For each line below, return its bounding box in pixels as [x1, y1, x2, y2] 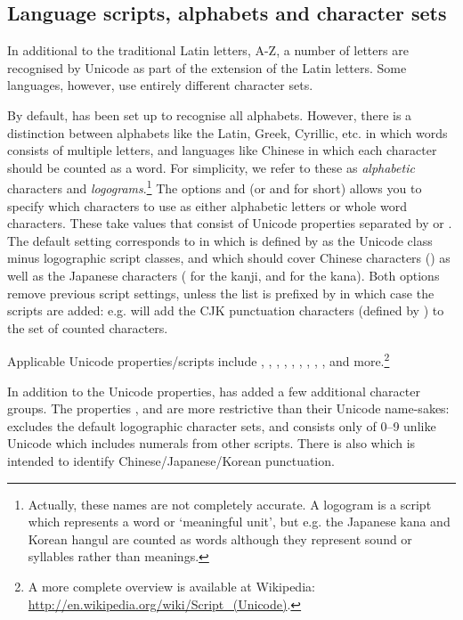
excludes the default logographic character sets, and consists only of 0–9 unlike [7, 416, 436, 435]
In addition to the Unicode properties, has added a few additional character [7, 381, 420, 400]
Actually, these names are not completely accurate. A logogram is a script [28, 494, 432, 513]
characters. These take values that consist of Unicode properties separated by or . [7, 214, 452, 232]
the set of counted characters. [7, 318, 168, 337]
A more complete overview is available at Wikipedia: [28, 576, 315, 595]
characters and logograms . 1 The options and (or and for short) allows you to [7, 176, 422, 198]
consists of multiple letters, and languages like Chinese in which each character [7, 141, 437, 159]
